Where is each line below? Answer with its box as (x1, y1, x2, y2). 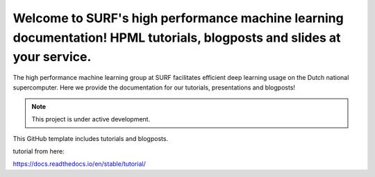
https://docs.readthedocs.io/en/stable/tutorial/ (12, 160, 146, 168)
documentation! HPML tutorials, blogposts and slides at (12, 30, 341, 45)
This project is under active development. (31, 115, 151, 124)
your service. (12, 49, 92, 65)
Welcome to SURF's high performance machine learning (12, 10, 344, 26)
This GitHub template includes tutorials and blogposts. (12, 134, 169, 142)
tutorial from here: (12, 147, 65, 155)
